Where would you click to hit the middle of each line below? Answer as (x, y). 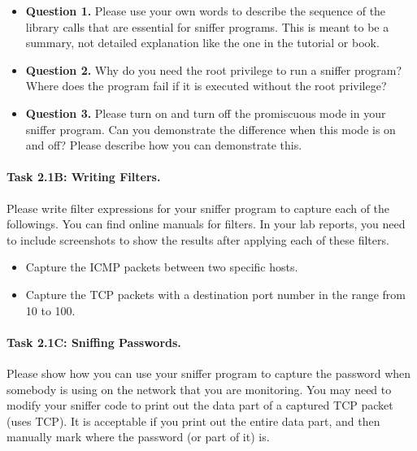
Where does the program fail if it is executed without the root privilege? (206, 86)
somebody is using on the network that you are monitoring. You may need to (199, 389)
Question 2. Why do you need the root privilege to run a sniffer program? (213, 69)
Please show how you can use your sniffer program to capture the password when (209, 373)
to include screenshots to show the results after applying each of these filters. (198, 239)
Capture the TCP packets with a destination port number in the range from (216, 294)
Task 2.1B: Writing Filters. (84, 177)
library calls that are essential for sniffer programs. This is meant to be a (207, 26)
